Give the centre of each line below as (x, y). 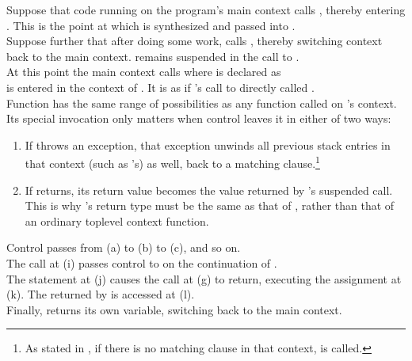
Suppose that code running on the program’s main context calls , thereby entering (206, 9)
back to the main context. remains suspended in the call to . (153, 56)
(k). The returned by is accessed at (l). (101, 294)
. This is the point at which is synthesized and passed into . (151, 25)
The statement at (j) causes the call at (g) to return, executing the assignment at (204, 278)
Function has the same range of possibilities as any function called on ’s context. (202, 103)
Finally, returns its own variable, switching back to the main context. (174, 309)
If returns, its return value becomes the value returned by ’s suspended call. (209, 190)
